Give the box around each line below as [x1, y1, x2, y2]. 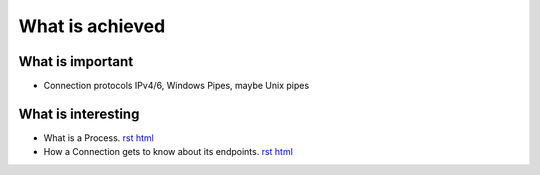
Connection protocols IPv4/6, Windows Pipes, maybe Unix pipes [43, 80, 310, 92]
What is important [18, 53, 134, 70]
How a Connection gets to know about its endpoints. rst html [43, 146, 294, 158]
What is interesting [18, 105, 140, 122]
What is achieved [18, 15, 166, 37]
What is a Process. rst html [43, 131, 154, 144]
